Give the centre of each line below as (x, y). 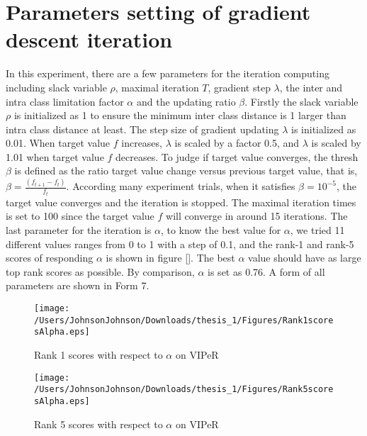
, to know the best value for (221, 230)
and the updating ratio (186, 101)
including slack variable (56, 87)
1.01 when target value (55, 156)
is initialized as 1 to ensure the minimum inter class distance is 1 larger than (180, 115)
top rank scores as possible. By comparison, (100, 271)
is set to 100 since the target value (80, 216)
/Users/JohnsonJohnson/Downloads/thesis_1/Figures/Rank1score (184, 320)
